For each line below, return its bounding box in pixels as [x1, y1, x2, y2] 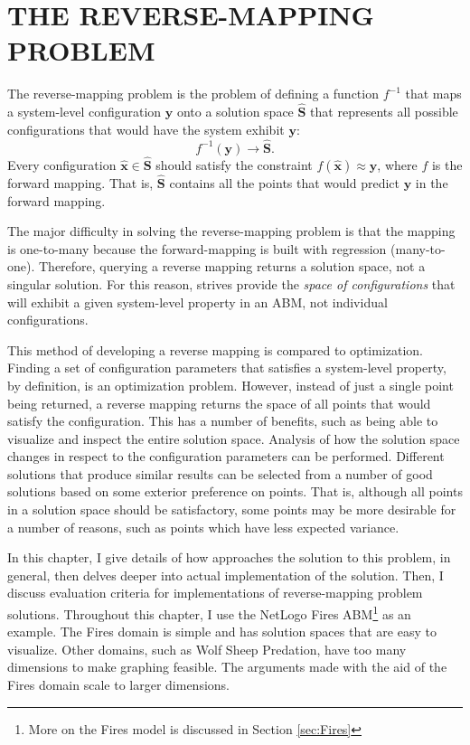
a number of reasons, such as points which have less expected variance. [7, 517, 399, 536]
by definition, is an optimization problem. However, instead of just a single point [7, 375, 454, 394]
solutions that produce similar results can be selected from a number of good [7, 464, 433, 483]
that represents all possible [310, 102, 458, 121]
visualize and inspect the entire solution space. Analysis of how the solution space [7, 429, 460, 448]
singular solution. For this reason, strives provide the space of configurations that [7, 274, 456, 293]
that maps [405, 84, 462, 103]
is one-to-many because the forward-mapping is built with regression [7, 239, 387, 258]
